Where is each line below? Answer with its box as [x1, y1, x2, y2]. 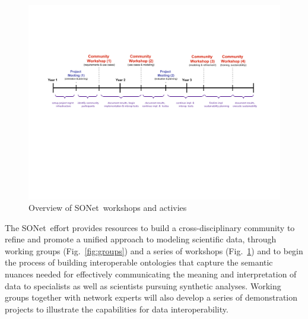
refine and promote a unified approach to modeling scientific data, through [5, 233, 277, 245]
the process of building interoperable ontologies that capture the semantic [5, 256, 273, 269]
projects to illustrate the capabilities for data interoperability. [5, 302, 228, 315]
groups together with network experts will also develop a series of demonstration [5, 291, 298, 304]
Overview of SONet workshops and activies [28, 201, 187, 214]
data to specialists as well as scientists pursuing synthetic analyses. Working [5, 279, 281, 292]
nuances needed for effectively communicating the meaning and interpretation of [5, 268, 297, 280]
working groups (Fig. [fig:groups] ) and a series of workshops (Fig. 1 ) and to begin [5, 244, 303, 257]
